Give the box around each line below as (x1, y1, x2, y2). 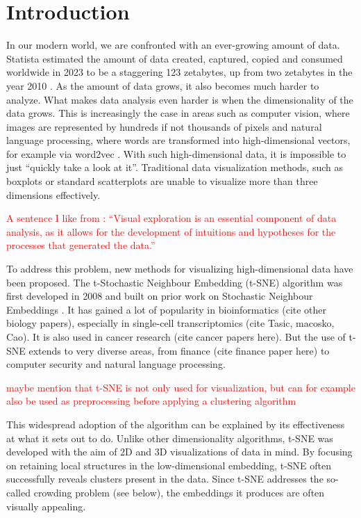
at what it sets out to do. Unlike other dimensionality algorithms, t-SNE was (6, 430, 333, 445)
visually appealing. (6, 499, 86, 513)
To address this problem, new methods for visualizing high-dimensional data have (6, 261, 353, 276)
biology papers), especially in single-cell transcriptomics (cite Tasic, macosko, (6, 316, 335, 330)
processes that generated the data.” (6, 238, 156, 252)
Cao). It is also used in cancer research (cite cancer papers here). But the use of (6, 330, 346, 343)
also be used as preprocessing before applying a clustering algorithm (6, 394, 296, 408)
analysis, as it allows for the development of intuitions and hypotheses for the (6, 224, 336, 238)
